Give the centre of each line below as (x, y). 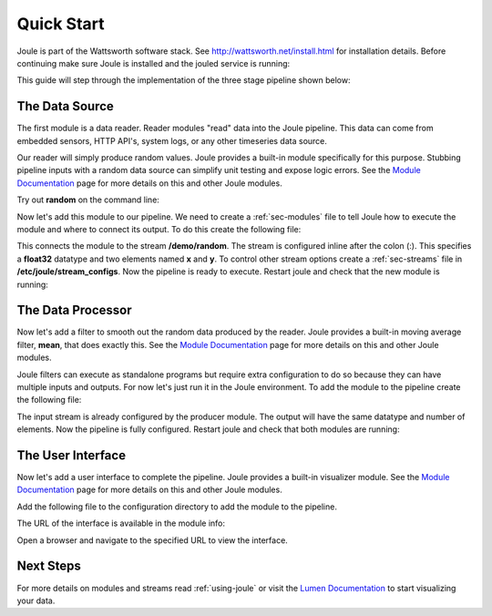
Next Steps (49, 566)
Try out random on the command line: (88, 200)
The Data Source (65, 106)
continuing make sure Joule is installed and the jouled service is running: (154, 63)
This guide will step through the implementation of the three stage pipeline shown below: (184, 80)
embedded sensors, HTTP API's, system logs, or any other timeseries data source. (172, 140)
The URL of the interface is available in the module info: (121, 523)
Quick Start (61, 24)
